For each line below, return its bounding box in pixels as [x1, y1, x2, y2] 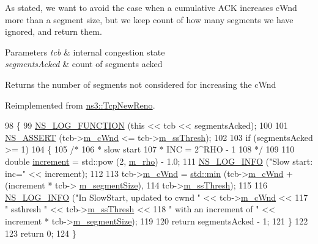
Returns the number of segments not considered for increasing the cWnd [5, 77, 276, 90]
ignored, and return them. [5, 25, 102, 38]
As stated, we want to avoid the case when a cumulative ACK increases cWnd [5, 1, 297, 13]
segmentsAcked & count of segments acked [5, 57, 163, 70]
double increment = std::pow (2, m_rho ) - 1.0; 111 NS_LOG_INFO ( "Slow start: [5, 154, 313, 167]
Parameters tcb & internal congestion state [5, 45, 165, 58]
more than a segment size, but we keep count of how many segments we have [5, 13, 294, 26]
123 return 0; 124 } [5, 226, 76, 239]
